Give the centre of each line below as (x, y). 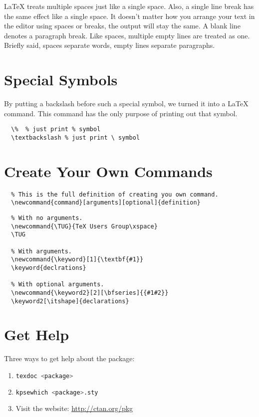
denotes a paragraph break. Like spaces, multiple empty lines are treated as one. (127, 35)
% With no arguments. (47, 218)
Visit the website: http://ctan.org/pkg (74, 408)
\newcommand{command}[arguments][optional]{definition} (106, 203)
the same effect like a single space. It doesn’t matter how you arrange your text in (129, 16)
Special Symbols (61, 80)
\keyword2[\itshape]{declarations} (70, 301)
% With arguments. (42, 251)
